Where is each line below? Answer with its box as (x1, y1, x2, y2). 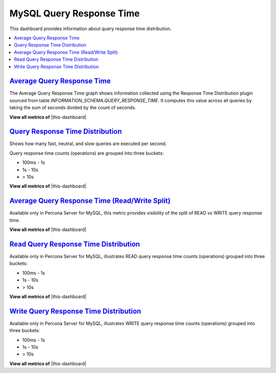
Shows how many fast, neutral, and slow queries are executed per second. (9, 141, 167, 147)
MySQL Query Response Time (9, 8, 140, 19)
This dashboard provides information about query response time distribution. (9, 26, 172, 32)
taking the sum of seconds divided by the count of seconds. (9, 105, 136, 111)
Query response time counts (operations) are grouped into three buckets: (9, 150, 164, 156)
